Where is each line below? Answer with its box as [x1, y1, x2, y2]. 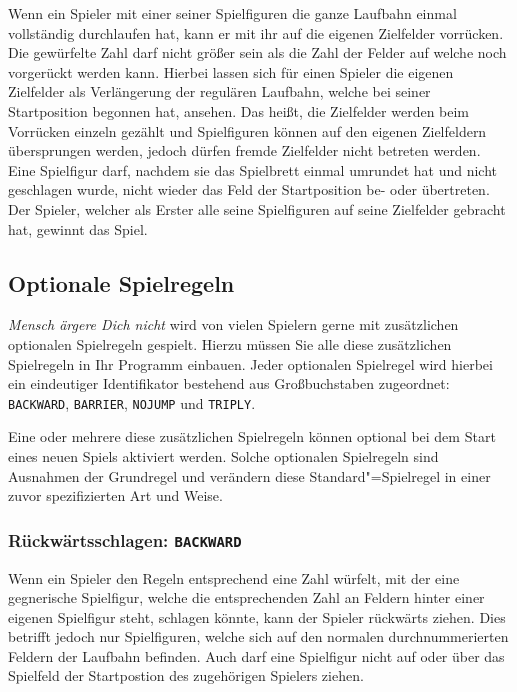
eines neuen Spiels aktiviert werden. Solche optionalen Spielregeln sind [8, 445, 439, 466]
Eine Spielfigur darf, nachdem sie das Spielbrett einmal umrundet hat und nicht [8, 159, 498, 180]
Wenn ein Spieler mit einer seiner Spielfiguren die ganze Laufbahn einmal [8, 3, 457, 23]
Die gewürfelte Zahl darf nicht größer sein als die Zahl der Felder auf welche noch [8, 42, 507, 63]
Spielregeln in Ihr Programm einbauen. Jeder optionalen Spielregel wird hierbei [8, 353, 493, 374]
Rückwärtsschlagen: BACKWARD [8, 527, 242, 552]
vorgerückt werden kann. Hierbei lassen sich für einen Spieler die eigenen [8, 61, 454, 82]
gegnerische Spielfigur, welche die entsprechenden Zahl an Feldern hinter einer [8, 587, 485, 608]
